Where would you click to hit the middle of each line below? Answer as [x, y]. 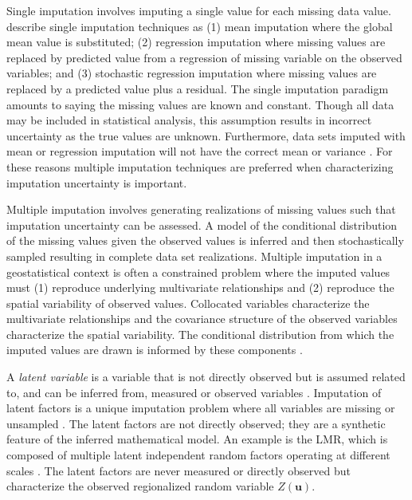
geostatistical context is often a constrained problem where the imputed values [198, 272]
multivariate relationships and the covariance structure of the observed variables [202, 319]
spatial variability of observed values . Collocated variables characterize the [188, 303]
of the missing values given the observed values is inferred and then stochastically [205, 240]
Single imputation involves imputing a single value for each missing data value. [199, 10]
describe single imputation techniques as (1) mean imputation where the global [200, 26]
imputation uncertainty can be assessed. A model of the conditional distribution [202, 224]
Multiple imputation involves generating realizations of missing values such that [201, 209]
